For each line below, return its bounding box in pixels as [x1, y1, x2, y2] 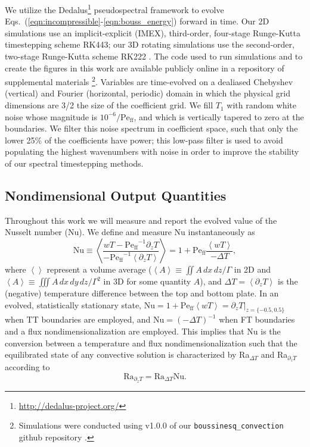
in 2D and [234, 263, 271, 276]
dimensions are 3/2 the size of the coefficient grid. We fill [5, 99, 213, 111]
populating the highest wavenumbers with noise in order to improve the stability [5, 145, 299, 158]
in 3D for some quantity [103, 275, 191, 287]
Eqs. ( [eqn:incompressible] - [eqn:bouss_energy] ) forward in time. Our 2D [5, 15, 269, 27]
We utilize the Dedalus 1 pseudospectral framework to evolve [5, 2, 224, 15]
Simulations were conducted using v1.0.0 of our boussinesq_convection [18, 419, 284, 432]
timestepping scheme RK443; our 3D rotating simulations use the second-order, [5, 38, 294, 51]
